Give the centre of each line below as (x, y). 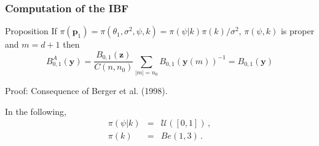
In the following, (36, 111)
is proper (297, 31)
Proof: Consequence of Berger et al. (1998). (86, 91)
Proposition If (31, 31)
